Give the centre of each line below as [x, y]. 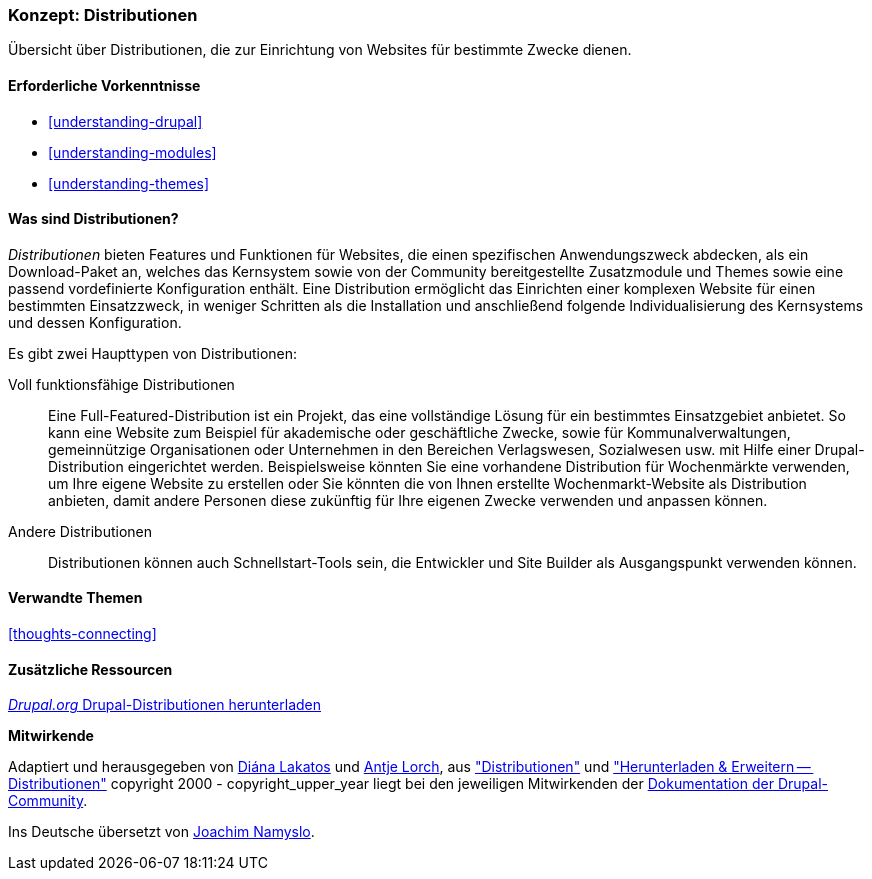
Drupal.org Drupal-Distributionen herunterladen [165, 705]
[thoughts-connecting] [82, 634]
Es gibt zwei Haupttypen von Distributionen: [153, 353]
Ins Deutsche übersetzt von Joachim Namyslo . [161, 832]
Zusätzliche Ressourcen [90, 669]
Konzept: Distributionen [103, 15]
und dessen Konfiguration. [95, 322]
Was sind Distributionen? [93, 219]
